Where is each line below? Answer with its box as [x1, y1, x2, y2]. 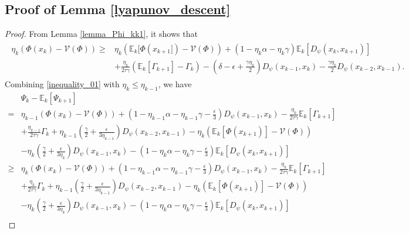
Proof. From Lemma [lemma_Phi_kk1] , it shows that [5, 28, 198, 40]
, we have [158, 77, 192, 90]
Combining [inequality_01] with [5, 77, 120, 90]
